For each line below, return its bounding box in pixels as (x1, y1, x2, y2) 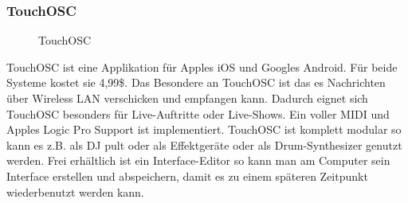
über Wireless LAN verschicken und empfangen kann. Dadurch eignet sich (6, 90, 368, 106)
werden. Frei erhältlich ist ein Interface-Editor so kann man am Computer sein (6, 152, 390, 169)
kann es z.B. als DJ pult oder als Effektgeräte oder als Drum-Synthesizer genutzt (6, 136, 402, 153)
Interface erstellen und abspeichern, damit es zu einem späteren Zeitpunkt (6, 167, 368, 184)
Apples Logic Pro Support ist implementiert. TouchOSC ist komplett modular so (6, 121, 402, 138)
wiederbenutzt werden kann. (6, 183, 144, 200)
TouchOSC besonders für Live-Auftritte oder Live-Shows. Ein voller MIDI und (6, 105, 390, 122)
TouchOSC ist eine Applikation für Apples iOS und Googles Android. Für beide (6, 58, 398, 75)
